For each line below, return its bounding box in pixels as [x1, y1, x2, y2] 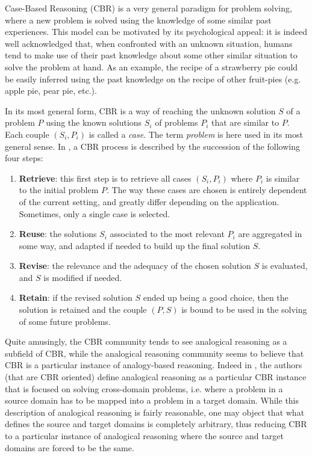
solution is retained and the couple [19, 303, 147, 316]
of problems [155, 116, 198, 129]
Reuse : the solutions [19, 227, 97, 240]
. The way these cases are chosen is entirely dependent [106, 183, 307, 196]
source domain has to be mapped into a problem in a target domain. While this [5, 394, 299, 407]
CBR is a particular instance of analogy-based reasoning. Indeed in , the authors [5, 359, 302, 371]
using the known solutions [46, 116, 142, 129]
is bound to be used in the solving [181, 303, 307, 316]
